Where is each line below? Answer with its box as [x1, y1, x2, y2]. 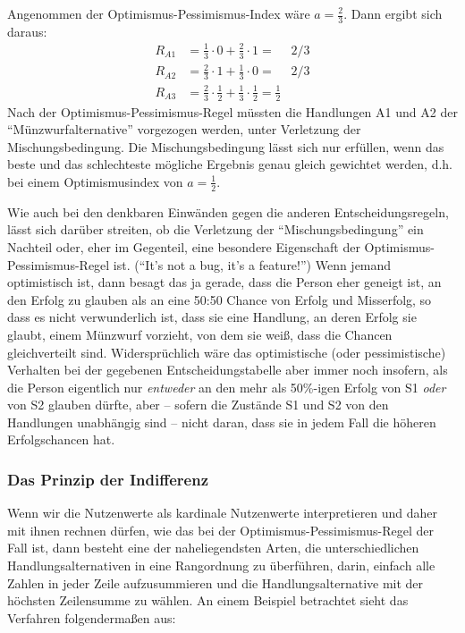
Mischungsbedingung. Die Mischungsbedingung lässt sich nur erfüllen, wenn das [7, 137, 444, 156]
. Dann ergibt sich [343, 4, 443, 22]
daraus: [7, 21, 47, 40]
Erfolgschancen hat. [7, 430, 115, 449]
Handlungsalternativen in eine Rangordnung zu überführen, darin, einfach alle [7, 556, 435, 575]
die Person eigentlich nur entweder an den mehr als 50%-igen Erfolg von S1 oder [7, 377, 446, 396]
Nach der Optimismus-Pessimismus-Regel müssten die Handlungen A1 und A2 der [7, 102, 458, 121]
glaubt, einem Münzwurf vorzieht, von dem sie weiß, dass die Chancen [7, 325, 393, 343]
